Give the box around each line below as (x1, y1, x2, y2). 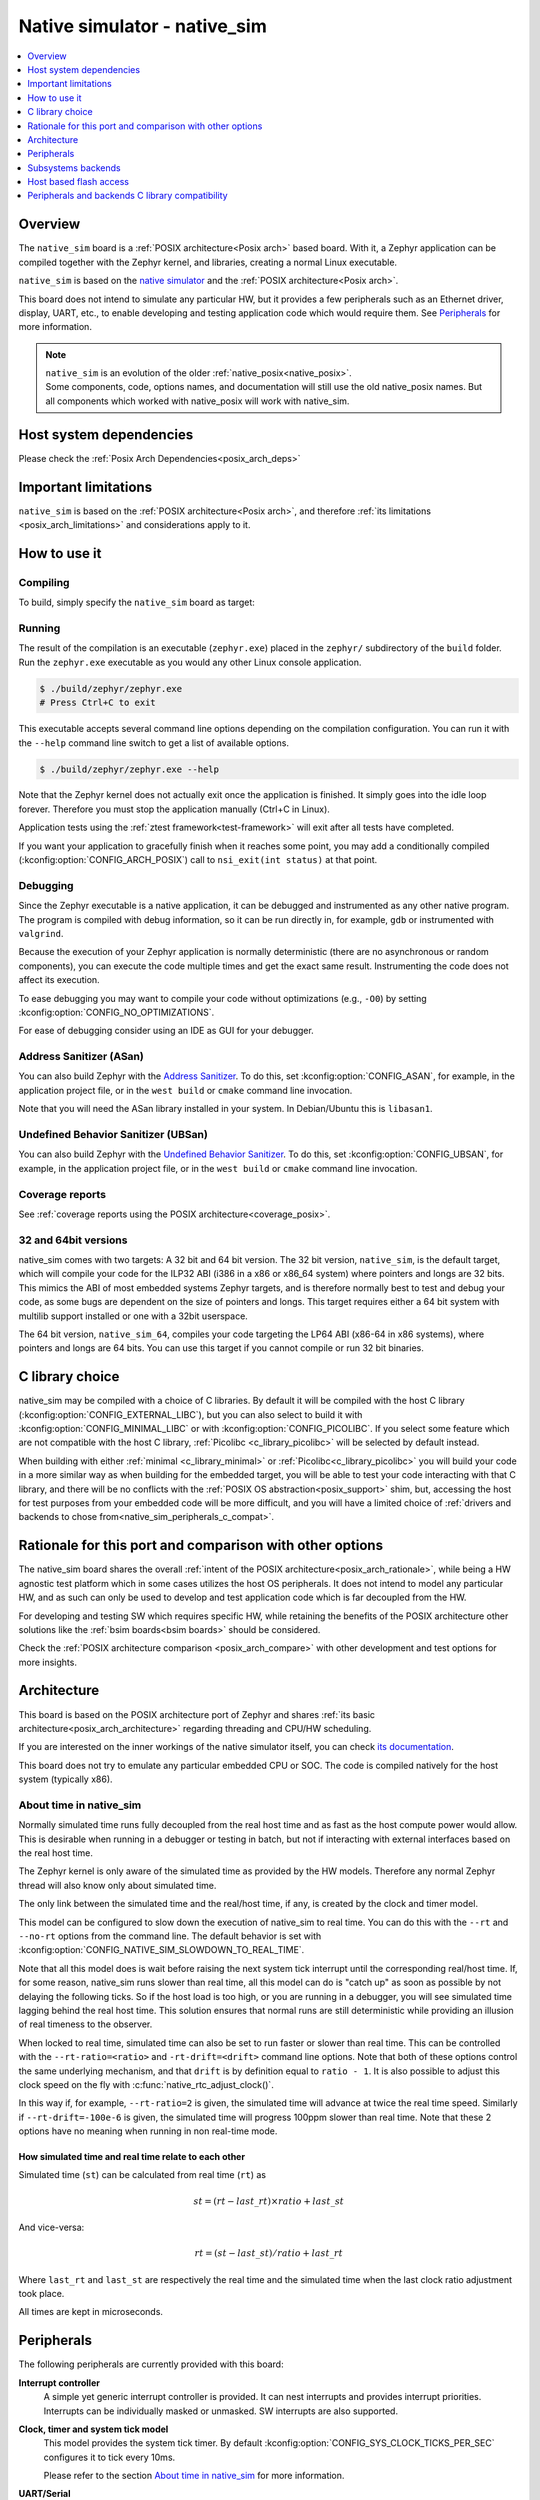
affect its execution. (18, 974, 100, 986)
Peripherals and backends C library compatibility (27, 190, 229, 202)
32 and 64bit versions (18, 1233, 128, 1247)
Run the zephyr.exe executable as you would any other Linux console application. (18, 656, 362, 668)
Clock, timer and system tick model (18, 2423, 169, 2435)
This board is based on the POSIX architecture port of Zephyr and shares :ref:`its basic (18, 1708, 375, 1720)
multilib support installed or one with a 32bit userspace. (18, 1310, 249, 1322)
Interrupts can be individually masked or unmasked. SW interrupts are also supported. (43, 2405, 399, 2417)
